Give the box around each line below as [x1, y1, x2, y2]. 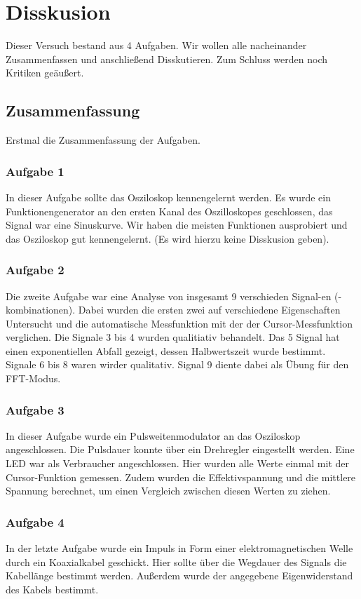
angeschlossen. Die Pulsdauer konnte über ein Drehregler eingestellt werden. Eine [6, 442, 355, 457]
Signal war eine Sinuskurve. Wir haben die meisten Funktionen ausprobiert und [6, 217, 348, 232]
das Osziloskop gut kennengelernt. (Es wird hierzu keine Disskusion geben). [6, 231, 329, 245]
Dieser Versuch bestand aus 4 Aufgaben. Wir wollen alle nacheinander [6, 38, 307, 53]
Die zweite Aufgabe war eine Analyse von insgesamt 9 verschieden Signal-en [6, 288, 332, 303]
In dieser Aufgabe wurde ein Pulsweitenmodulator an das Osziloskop [6, 428, 301, 443]
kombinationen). [6, 302, 76, 317]
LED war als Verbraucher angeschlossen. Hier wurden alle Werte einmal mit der [6, 456, 350, 471]
